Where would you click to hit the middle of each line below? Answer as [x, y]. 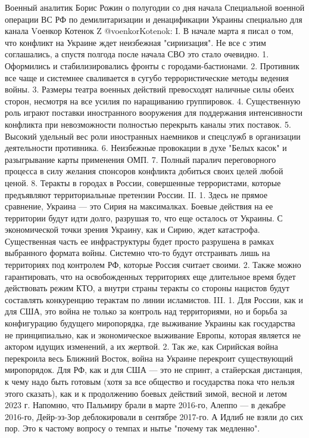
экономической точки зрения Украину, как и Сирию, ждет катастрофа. [132, 229]
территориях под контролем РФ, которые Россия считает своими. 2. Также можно [153, 265]
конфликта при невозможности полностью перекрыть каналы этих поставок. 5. [148, 124]
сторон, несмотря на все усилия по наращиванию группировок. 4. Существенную [153, 101]
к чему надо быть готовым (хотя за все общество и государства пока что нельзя [150, 381]
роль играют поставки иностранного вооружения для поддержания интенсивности [154, 112]
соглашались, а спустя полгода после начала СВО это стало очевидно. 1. [137, 54]
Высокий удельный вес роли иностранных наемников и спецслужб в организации [153, 136]
